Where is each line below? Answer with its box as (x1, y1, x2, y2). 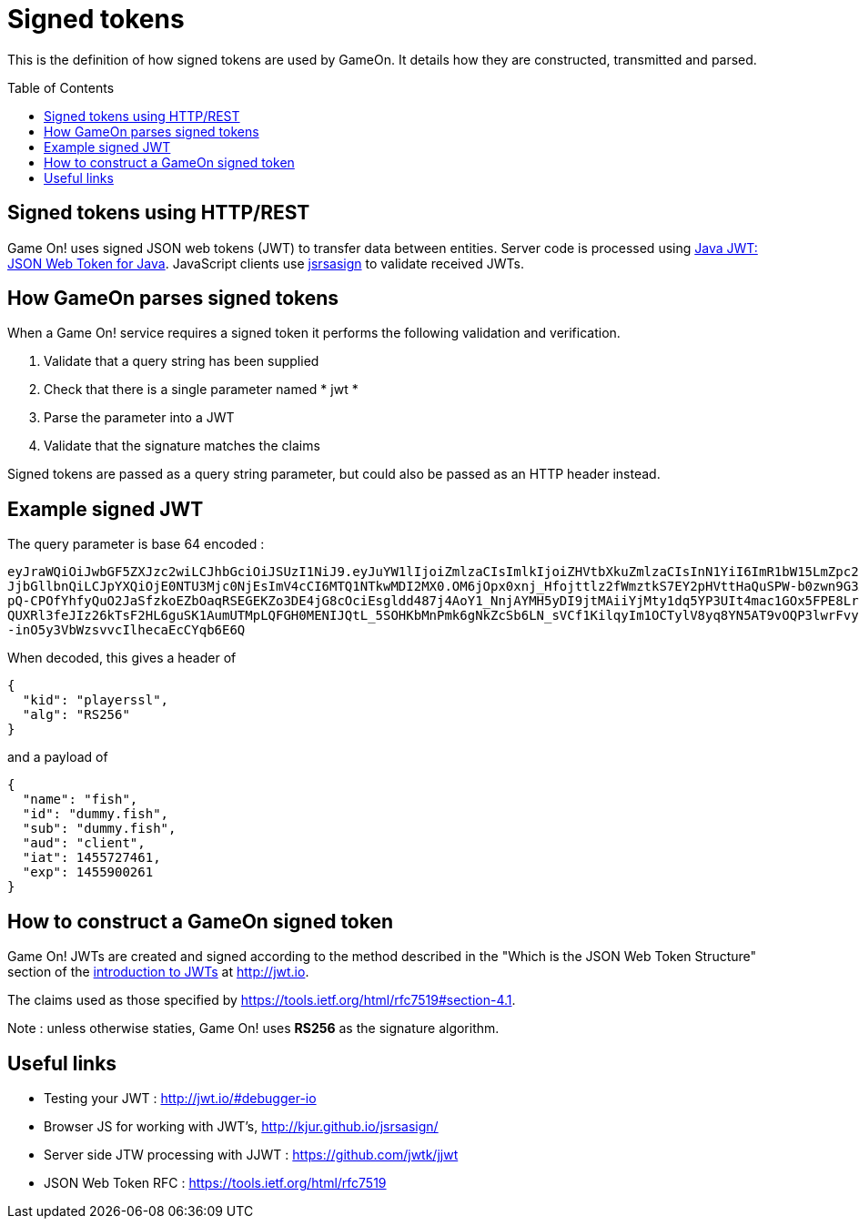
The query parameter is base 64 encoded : (7, 536, 265, 552)
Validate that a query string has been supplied (44, 353, 319, 370)
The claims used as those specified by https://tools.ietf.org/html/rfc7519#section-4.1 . (7, 992, 516, 1008)
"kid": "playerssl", (22, 693, 169, 708)
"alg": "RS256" (22, 707, 130, 723)
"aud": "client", (22, 836, 146, 851)
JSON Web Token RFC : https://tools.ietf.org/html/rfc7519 (44, 1174, 387, 1191)
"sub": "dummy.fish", (22, 821, 177, 836)
